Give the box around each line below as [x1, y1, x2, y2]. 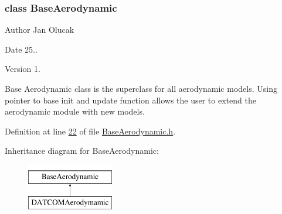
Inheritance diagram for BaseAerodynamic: [5, 144, 159, 157]
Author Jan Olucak [5, 23, 74, 36]
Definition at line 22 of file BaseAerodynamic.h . [5, 125, 176, 137]
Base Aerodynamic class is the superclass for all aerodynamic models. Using [5, 82, 277, 94]
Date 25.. [5, 43, 38, 55]
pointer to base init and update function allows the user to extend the [5, 94, 256, 106]
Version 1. [5, 63, 40, 75]
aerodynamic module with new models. [5, 105, 145, 118]
